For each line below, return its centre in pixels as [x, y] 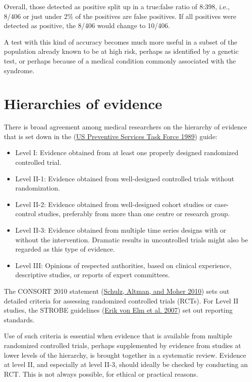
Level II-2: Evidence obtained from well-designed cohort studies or [114, 204]
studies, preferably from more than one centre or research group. [134, 214]
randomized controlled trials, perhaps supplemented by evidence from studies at [123, 345]
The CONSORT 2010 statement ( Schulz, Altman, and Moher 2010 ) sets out [117, 291]
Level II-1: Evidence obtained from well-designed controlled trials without [125, 178]
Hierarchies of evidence [83, 103]
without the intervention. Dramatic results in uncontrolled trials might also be [132, 239]
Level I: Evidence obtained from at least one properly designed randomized [127, 152]
